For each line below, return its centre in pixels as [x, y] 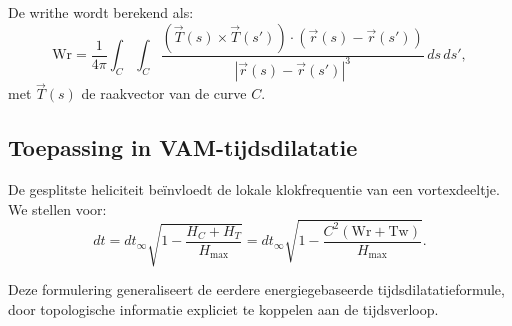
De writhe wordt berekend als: [101, 12]
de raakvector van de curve [164, 93]
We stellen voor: [57, 208]
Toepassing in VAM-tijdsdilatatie [183, 147]
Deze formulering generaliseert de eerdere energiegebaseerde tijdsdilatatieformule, [256, 289]
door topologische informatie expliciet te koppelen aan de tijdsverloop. [223, 308]
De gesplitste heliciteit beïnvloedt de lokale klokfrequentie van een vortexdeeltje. [254, 188]
